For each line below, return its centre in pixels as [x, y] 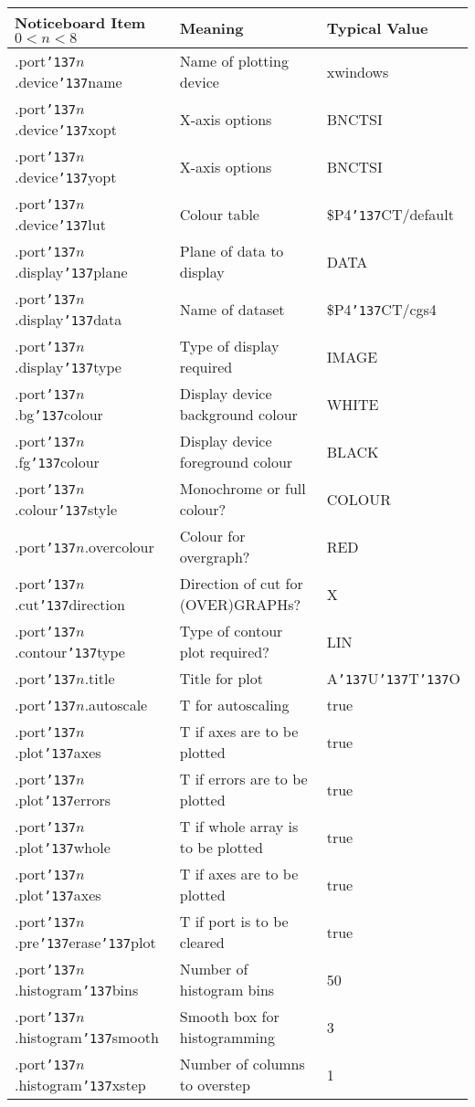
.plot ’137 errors [63, 800]
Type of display [229, 346]
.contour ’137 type [70, 652]
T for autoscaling [234, 705]
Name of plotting [234, 61]
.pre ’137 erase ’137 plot [85, 942]
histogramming [227, 1037]
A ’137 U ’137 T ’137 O [393, 678]
